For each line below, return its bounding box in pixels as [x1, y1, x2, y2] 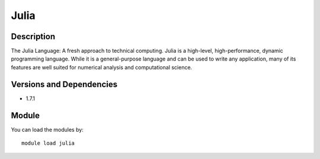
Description [11, 31, 56, 42]
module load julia [21, 140, 75, 147]
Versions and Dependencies [11, 79, 118, 89]
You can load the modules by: [11, 126, 84, 133]
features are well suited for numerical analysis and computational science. [11, 63, 193, 71]
